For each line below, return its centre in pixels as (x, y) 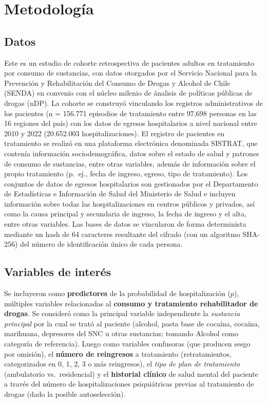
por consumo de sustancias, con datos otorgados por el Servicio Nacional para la (131, 73)
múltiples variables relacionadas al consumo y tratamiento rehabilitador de (131, 303)
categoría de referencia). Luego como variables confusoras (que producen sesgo (127, 344)
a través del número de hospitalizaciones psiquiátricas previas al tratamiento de (129, 384)
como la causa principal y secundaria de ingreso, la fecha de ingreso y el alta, (125, 214)
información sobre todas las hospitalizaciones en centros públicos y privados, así (130, 203)
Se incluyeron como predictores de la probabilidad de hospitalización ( (117, 293)
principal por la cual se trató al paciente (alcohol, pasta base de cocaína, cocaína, (132, 323)
